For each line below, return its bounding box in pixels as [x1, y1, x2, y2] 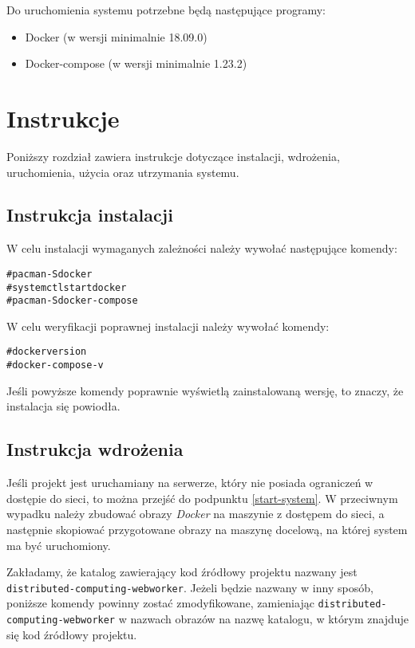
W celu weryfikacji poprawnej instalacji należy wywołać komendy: [6, 317, 330, 334]
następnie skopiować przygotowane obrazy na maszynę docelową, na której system [6, 520, 408, 537]
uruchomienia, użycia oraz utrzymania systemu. [6, 163, 239, 180]
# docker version [6, 346, 87, 358]
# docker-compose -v [6, 359, 104, 371]
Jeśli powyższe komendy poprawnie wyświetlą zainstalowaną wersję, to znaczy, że [6, 382, 404, 399]
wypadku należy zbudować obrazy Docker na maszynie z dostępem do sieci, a [6, 505, 385, 522]
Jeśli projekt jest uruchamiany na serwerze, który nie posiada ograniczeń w [6, 474, 373, 491]
